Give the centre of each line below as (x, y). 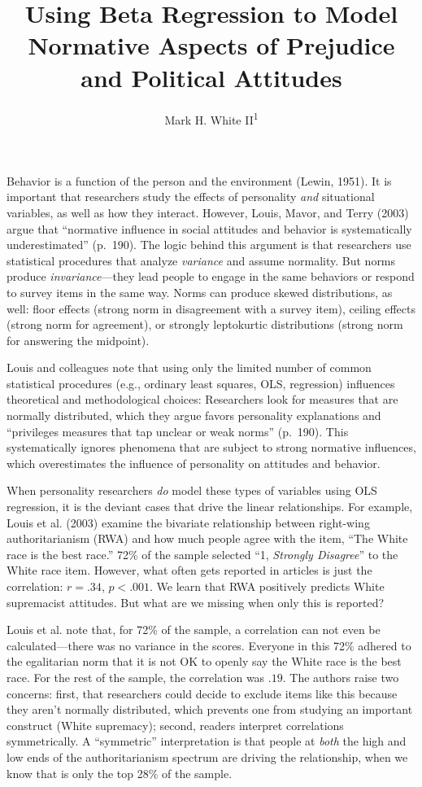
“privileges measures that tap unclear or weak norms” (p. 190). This (178, 431)
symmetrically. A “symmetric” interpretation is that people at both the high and (207, 741)
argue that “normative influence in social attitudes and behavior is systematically (209, 228)
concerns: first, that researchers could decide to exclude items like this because (202, 693)
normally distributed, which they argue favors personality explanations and (194, 415)
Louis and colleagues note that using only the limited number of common (189, 367)
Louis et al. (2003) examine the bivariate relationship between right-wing (188, 522)
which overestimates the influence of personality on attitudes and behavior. (194, 463)
